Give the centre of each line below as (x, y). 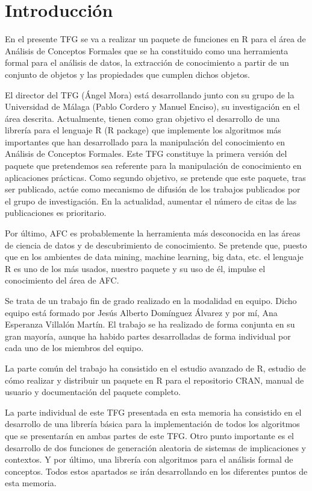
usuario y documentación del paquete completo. (93, 392)
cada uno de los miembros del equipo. (74, 348)
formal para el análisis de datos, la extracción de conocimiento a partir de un (147, 62)
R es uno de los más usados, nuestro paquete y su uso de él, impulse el (135, 268)
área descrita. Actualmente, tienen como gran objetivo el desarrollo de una (142, 118)
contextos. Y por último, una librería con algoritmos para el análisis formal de (149, 459)
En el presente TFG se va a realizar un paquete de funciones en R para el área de (155, 39)
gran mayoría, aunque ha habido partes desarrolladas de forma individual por (148, 336)
